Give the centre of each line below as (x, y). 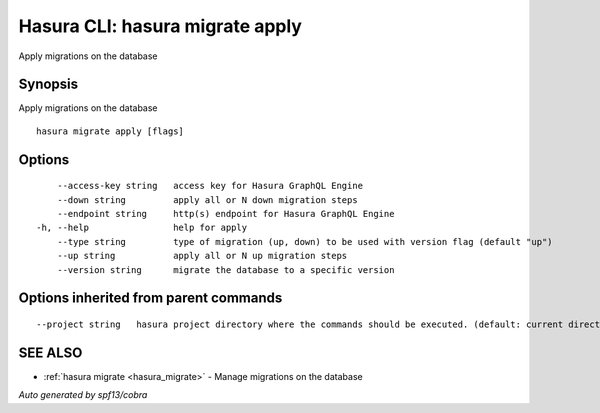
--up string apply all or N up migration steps (202, 256)
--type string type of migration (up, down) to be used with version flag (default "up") (305, 241)
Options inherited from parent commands (150, 298)
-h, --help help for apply (142, 228)
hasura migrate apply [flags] (110, 131)
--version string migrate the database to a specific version (225, 269)
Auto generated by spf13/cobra (83, 395)
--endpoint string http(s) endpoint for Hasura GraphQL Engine (225, 214)
